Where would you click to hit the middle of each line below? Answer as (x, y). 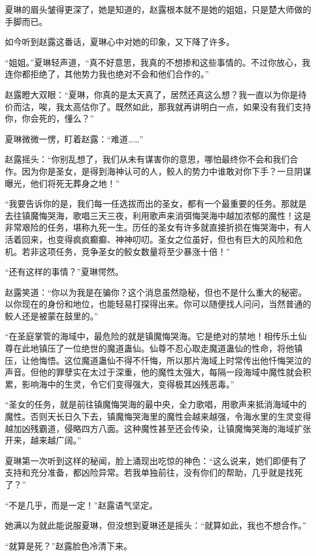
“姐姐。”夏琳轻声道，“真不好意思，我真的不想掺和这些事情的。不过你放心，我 (158, 62)
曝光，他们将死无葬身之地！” (62, 183)
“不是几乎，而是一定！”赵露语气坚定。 (81, 505)
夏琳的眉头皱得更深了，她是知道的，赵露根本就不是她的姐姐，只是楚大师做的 (158, 9)
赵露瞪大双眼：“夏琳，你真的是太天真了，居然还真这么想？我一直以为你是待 (156, 94)
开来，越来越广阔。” (43, 440)
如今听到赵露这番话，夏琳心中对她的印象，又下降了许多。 (120, 42)
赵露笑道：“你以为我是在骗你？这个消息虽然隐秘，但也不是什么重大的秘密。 (156, 292)
